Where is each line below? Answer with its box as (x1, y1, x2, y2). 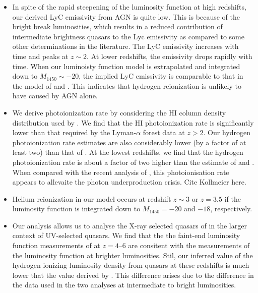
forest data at (143, 127, 185, 138)
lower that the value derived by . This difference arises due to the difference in (12, 269, 254, 280)
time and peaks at (12, 50, 69, 61)
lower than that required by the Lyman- (12, 127, 137, 138)
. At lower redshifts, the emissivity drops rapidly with (87, 50, 252, 61)
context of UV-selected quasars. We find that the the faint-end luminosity (12, 230, 240, 241)
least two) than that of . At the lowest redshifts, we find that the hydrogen (12, 147, 243, 157)
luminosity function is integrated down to (12, 203, 141, 214)
